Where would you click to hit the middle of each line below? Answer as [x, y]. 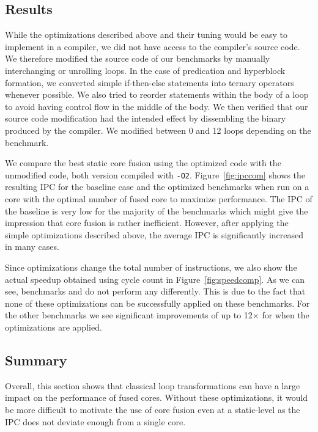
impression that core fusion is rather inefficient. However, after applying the [147, 223]
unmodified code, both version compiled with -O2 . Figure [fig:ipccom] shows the [155, 174]
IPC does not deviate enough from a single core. [95, 421]
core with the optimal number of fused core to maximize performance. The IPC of [159, 198]
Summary [36, 360]
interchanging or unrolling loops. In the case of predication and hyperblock [145, 70]
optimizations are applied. [54, 327]
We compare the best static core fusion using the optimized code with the [143, 163]
